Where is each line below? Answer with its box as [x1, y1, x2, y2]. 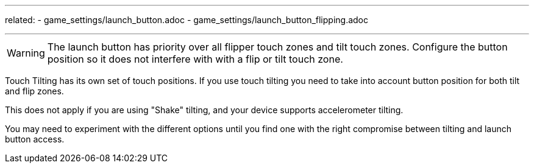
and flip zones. [5, 86, 64, 96]
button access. [5, 134, 65, 144]
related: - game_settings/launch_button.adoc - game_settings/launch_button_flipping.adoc [5, 15, 369, 25]
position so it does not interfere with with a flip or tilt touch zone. [47, 53, 343, 65]
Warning [7, 47, 45, 59]
